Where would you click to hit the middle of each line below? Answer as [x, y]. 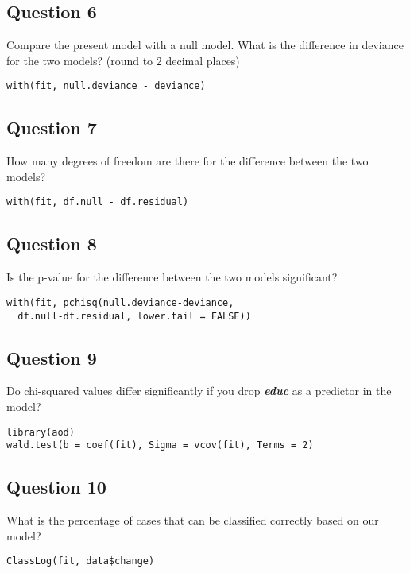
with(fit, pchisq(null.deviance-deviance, [120, 302]
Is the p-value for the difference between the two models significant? [172, 277]
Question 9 [52, 357]
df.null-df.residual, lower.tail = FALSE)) [134, 316]
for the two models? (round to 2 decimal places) [123, 60]
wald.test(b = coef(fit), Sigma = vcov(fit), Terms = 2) [160, 445]
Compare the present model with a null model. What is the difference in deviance [205, 45]
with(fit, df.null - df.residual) [98, 202]
